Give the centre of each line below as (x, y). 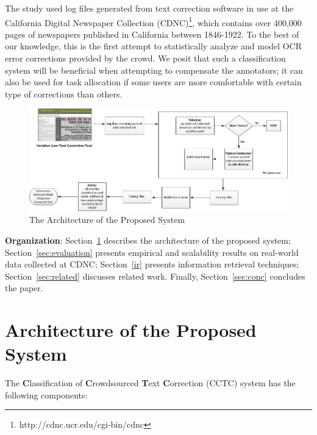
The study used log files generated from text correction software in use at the (149, 8)
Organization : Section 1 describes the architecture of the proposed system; (148, 240)
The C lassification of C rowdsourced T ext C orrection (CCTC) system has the (150, 383)
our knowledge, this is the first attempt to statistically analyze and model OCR (154, 46)
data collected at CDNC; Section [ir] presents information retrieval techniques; (152, 264)
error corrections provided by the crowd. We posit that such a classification (145, 58)
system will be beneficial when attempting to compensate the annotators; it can (154, 70)
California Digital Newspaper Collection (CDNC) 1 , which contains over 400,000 (153, 21)
